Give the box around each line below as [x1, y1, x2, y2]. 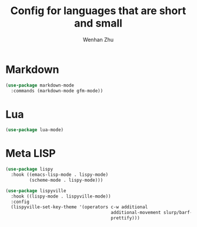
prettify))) [111, 215, 141, 221]
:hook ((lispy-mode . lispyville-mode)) [11, 193, 111, 199]
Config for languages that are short [10, 4, 186, 18]
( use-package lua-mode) [5, 127, 64, 133]
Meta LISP [5, 147, 56, 160]
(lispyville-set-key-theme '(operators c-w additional [11, 204, 148, 210]
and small [74, 16, 123, 30]
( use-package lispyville [5, 188, 66, 193]
